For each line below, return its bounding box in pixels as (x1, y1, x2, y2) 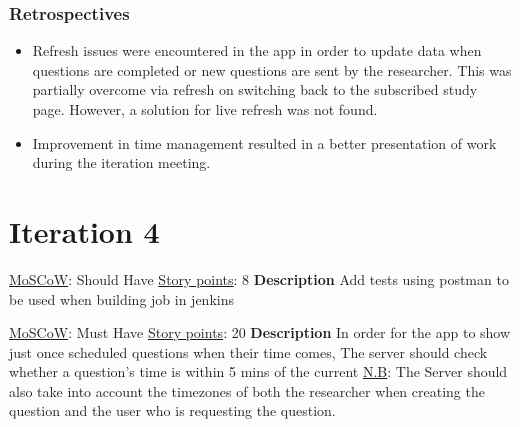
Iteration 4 (9, 210, 160, 251)
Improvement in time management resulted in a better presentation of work (32, 132, 497, 153)
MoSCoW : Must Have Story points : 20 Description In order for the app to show (9, 322, 511, 343)
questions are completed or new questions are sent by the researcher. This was (32, 59, 512, 80)
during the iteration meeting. (32, 152, 211, 173)
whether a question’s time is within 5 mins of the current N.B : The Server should (9, 361, 508, 382)
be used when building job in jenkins (9, 288, 234, 309)
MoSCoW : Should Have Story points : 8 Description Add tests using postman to (9, 268, 509, 289)
